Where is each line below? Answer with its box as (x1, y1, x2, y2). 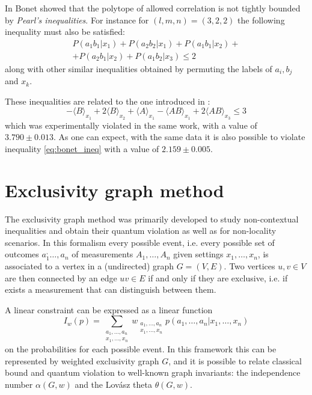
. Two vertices (224, 259, 275, 272)
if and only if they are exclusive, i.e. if (148, 271, 288, 284)
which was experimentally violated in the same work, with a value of (5, 118, 257, 131)
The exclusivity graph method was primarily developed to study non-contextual (5, 212, 299, 225)
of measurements (72, 248, 133, 260)
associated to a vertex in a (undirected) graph (5, 259, 174, 272)
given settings (173, 248, 224, 260)
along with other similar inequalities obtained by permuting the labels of (5, 62, 272, 75)
